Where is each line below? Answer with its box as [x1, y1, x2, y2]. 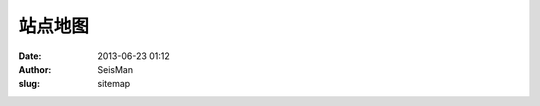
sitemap [97, 78, 131, 90]
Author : [18, 63, 52, 75]
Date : [18, 50, 42, 62]
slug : [18, 78, 40, 90]
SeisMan [97, 63, 134, 75]
